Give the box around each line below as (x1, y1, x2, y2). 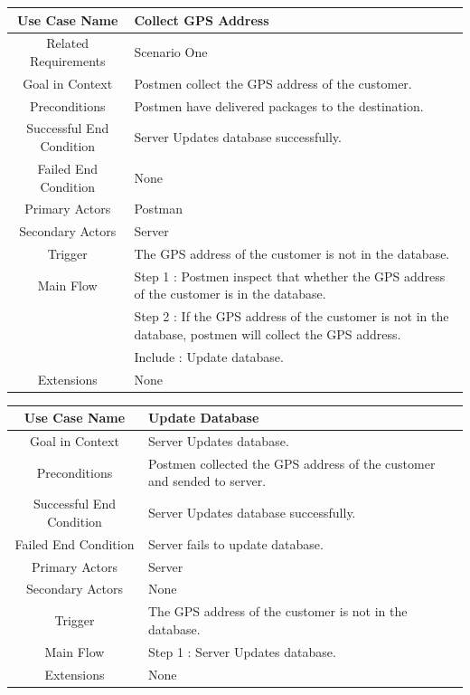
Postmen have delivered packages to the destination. (134, 96, 424, 115)
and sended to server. (147, 471, 267, 490)
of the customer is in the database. (134, 284, 326, 303)
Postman (134, 199, 183, 218)
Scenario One (134, 43, 208, 62)
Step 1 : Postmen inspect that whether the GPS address (134, 266, 446, 285)
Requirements (29, 51, 106, 70)
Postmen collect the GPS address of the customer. (134, 73, 412, 92)
